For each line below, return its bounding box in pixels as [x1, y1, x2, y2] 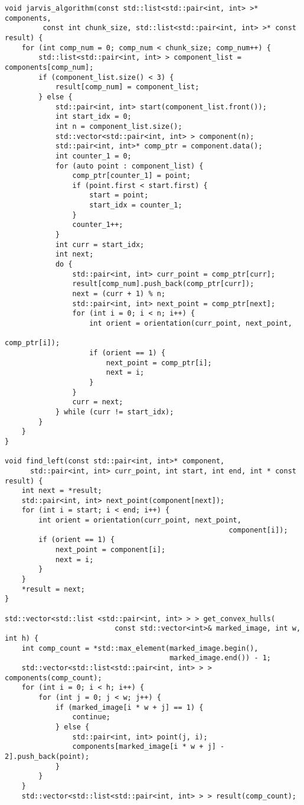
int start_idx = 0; [55, 112, 132, 121]
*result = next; [21, 585, 86, 593]
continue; [72, 713, 110, 722]
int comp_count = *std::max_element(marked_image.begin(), [21, 644, 259, 653]
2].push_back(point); [5, 752, 90, 761]
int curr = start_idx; [55, 240, 145, 249]
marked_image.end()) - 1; [169, 654, 272, 663]
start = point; [89, 191, 149, 200]
